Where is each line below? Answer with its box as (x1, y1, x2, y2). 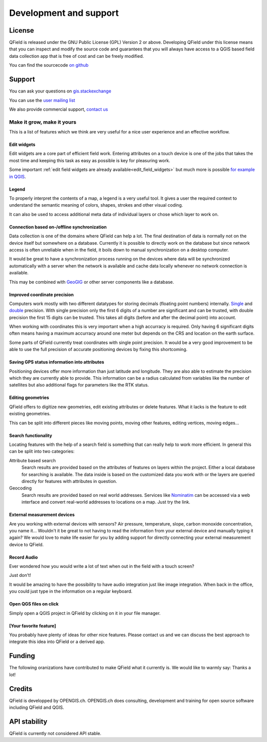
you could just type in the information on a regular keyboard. (9, 588, 133, 594)
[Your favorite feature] (9, 623, 56, 629)
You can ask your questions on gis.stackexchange (9, 88, 111, 94)
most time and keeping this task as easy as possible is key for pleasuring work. (9, 157, 171, 163)
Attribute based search (9, 457, 56, 463)
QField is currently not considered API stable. (9, 730, 101, 736)
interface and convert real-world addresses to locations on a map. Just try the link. (21, 499, 190, 505)
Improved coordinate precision (9, 292, 74, 298)
